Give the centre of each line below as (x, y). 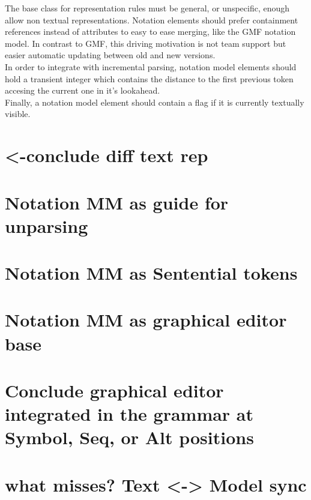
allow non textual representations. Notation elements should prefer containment (152, 20)
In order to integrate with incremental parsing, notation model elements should (151, 66)
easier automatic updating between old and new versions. (110, 55)
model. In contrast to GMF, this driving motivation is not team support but (146, 43)
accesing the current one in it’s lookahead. (83, 90)
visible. (18, 114)
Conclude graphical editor (114, 390)
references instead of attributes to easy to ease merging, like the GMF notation (150, 32)
